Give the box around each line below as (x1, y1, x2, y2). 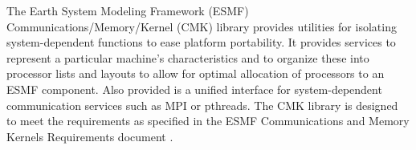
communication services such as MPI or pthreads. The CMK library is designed (6, 96, 398, 113)
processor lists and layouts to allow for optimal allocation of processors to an (6, 65, 385, 82)
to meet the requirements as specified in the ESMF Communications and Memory (6, 112, 410, 129)
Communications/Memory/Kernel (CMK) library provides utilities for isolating (6, 18, 397, 34)
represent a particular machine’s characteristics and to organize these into (6, 49, 369, 66)
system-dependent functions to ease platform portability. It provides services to (6, 34, 396, 51)
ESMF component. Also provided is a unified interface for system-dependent (6, 80, 382, 97)
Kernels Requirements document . (6, 128, 173, 144)
